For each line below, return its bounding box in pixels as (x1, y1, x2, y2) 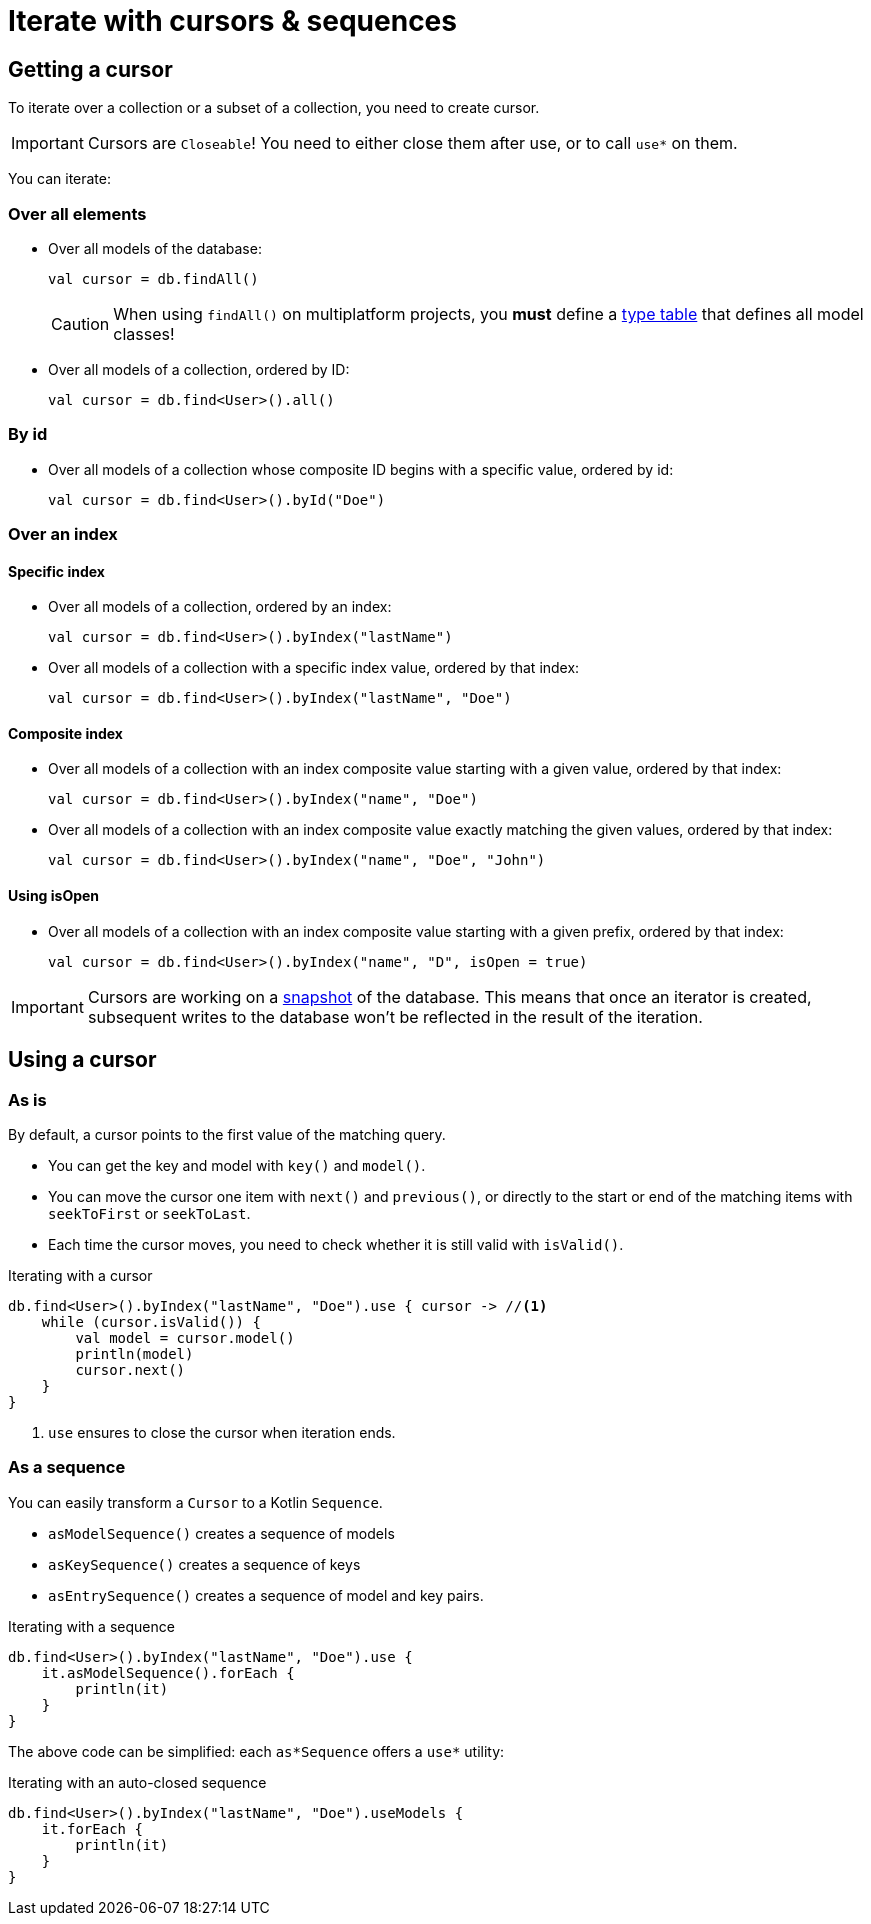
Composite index (8, 724, 123, 742)
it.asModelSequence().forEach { (41, 1664, 295, 1681)
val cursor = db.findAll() (48, 270, 259, 287)
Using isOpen (8, 887, 100, 905)
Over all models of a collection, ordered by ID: (48, 360, 350, 378)
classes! (113, 323, 175, 344)
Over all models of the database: (48, 239, 262, 257)
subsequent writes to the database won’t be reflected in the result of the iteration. (87, 1006, 703, 1027)
